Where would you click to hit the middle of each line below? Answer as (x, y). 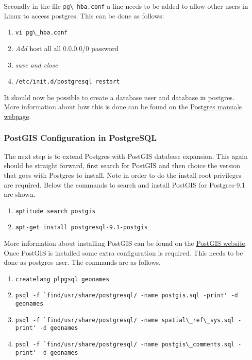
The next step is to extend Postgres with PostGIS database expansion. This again (126, 156)
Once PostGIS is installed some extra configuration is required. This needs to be (124, 252)
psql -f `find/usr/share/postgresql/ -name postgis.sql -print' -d (126, 296)
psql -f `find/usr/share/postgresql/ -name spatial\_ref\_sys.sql (125, 320)
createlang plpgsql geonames (62, 279)
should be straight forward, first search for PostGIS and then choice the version (122, 165)
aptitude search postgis (55, 211)
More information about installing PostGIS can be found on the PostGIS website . (126, 243)
